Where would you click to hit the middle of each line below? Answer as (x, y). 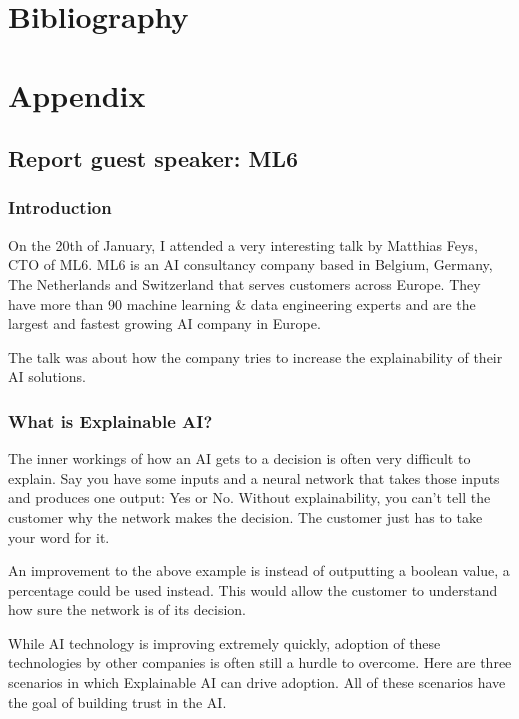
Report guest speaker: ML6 (153, 158)
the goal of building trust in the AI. (117, 701)
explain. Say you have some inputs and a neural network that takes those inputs (254, 477)
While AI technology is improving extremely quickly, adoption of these (224, 642)
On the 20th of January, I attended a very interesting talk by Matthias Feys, (243, 244)
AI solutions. (47, 376)
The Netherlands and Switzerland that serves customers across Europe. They (244, 283)
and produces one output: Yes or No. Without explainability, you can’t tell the (249, 497)
